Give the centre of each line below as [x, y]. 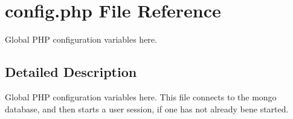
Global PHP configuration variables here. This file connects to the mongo [141, 96]
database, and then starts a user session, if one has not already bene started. [147, 108]
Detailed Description [71, 72]
